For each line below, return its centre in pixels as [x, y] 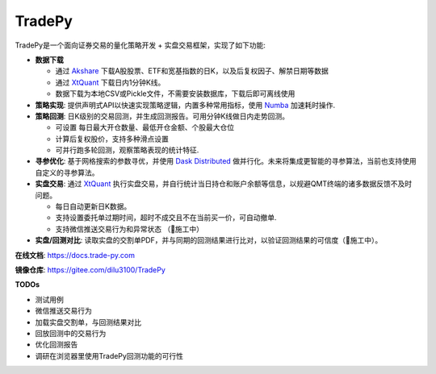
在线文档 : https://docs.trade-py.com [75, 255]
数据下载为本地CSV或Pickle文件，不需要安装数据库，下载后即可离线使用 [175, 93]
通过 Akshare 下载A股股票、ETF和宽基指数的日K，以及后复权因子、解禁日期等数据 [192, 71]
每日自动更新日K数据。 [93, 206]
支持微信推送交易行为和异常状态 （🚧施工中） [130, 229]
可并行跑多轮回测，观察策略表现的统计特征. [127, 150]
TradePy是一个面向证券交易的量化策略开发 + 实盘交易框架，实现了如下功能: [140, 45]
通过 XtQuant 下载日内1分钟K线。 [110, 82]
